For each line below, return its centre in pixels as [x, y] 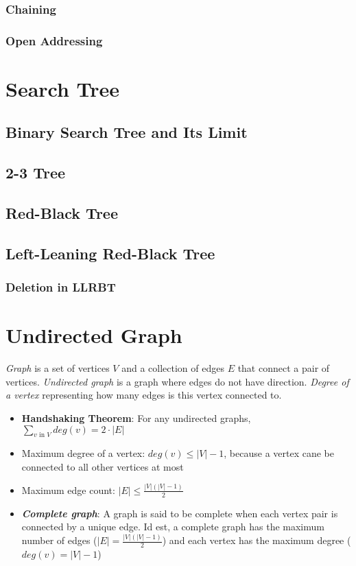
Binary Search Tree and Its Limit [127, 132]
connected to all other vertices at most [103, 466]
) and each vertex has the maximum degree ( [257, 540]
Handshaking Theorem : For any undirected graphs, [136, 417]
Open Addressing [54, 40]
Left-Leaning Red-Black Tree [110, 253]
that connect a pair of [284, 368]
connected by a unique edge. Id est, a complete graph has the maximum [173, 527]
